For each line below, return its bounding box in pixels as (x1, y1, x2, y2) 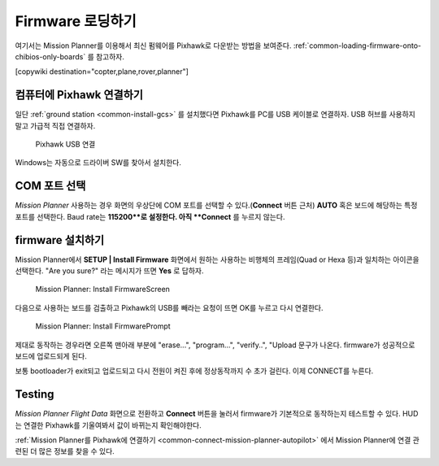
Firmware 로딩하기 (15, 12, 137, 30)
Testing (15, 387, 54, 402)
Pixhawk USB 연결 (35, 139, 96, 150)
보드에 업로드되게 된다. (15, 351, 87, 361)
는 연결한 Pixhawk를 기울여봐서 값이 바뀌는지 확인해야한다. (15, 420, 202, 430)
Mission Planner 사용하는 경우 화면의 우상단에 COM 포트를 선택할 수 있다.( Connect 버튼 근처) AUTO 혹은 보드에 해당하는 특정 (15, 200, 418, 211)
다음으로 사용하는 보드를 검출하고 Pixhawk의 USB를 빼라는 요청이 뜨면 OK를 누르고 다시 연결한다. (15, 303, 324, 312)
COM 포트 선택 (15, 179, 86, 193)
